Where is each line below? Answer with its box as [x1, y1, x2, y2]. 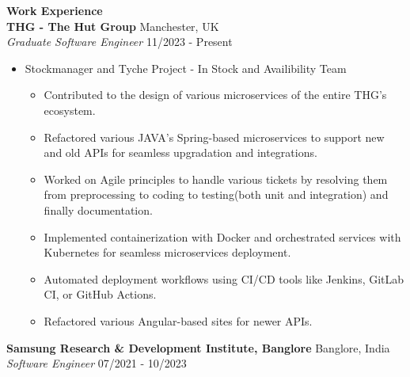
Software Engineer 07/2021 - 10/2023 [6, 355, 187, 371]
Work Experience [6, 2, 103, 18]
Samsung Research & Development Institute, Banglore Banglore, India [6, 339, 390, 356]
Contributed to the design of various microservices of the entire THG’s [44, 86, 387, 103]
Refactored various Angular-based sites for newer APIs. [44, 312, 313, 329]
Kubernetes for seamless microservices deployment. [44, 244, 291, 261]
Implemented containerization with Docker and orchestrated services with [44, 228, 401, 245]
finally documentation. [44, 201, 153, 218]
